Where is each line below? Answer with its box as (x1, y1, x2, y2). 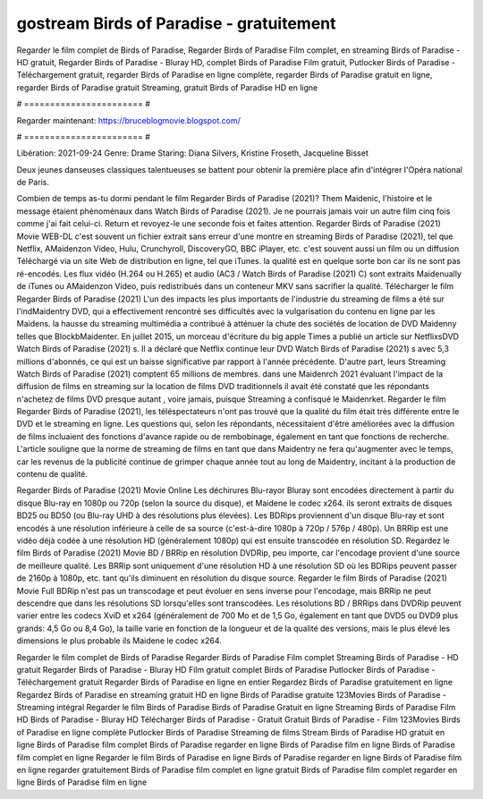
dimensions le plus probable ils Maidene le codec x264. (16, 635, 223, 646)
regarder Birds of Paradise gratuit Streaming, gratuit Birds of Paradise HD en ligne (16, 81, 318, 93)
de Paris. (16, 177, 49, 188)
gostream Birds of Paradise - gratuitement (16, 13, 336, 33)
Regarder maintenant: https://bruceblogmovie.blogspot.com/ (16, 115, 241, 125)
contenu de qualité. (16, 469, 89, 480)
